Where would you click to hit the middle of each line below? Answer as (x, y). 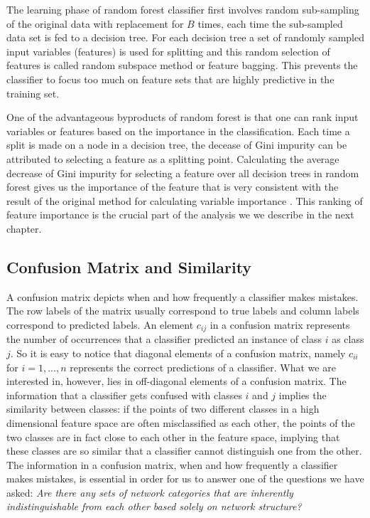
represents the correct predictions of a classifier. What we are (203, 367)
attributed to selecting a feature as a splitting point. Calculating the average (173, 158)
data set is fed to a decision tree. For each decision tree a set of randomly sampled (185, 37)
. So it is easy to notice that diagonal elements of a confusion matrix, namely (178, 353)
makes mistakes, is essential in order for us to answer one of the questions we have (185, 479)
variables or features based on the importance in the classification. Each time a (178, 131)
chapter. (24, 228)
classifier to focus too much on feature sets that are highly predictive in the (170, 79)
